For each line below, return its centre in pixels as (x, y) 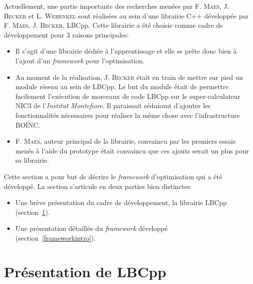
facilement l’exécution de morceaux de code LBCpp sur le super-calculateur (128, 96)
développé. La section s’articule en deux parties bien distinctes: (98, 186)
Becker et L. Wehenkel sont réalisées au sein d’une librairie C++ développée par (126, 15)
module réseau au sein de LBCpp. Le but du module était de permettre (122, 86)
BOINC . (28, 124)
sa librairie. (32, 160)
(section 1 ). (33, 212)
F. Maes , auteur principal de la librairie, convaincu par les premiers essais (126, 141)
